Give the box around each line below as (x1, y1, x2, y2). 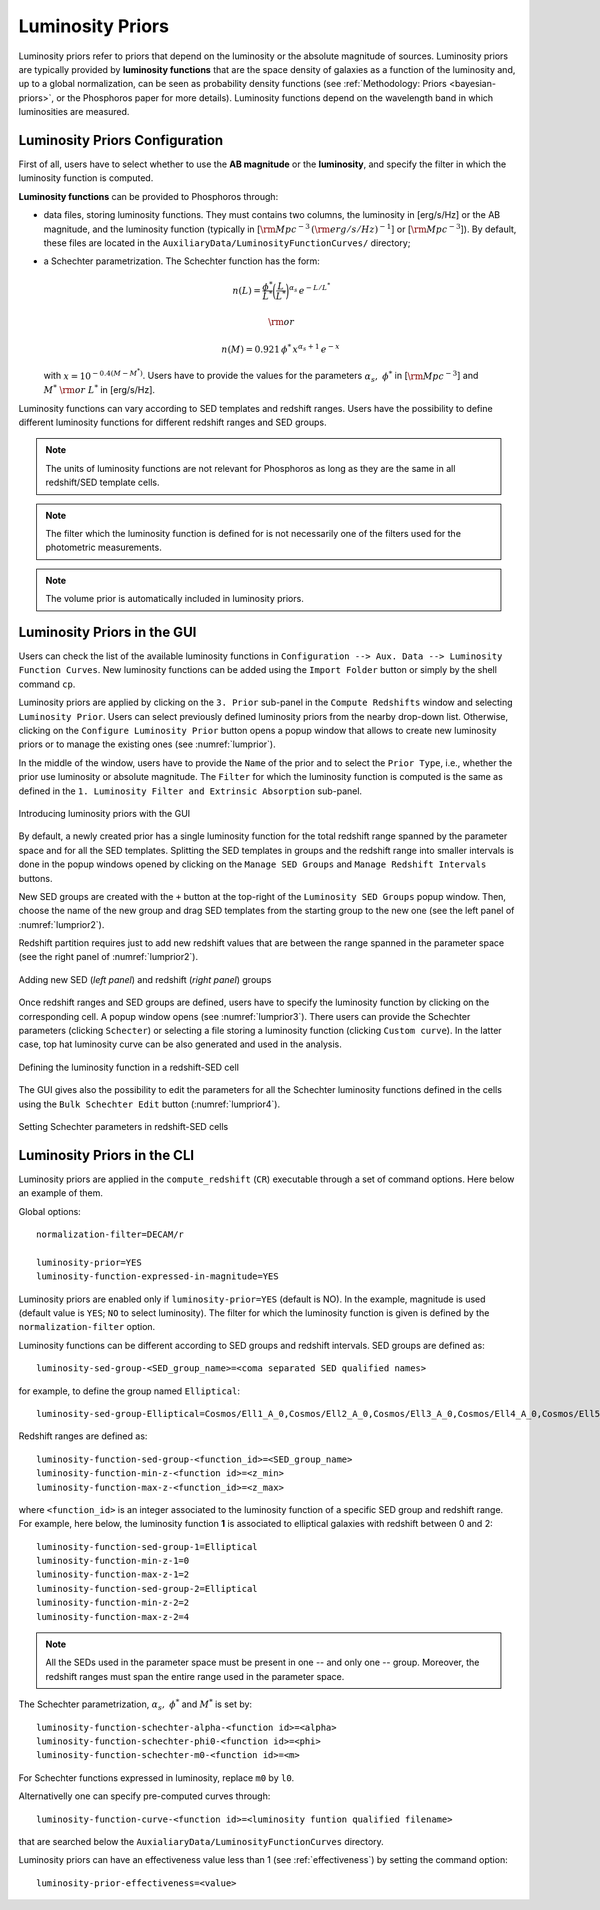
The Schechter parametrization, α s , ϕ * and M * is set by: (18, 1697, 253, 1712)
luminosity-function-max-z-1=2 (36, 1569, 190, 1580)
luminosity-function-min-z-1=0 (36, 1555, 190, 1567)
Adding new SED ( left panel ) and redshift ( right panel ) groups (18, 973, 272, 985)
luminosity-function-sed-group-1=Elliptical (36, 1541, 259, 1552)
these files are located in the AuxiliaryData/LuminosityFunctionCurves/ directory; (43, 236, 411, 249)
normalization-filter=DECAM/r (36, 1229, 185, 1240)
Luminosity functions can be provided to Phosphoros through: (18, 190, 279, 202)
